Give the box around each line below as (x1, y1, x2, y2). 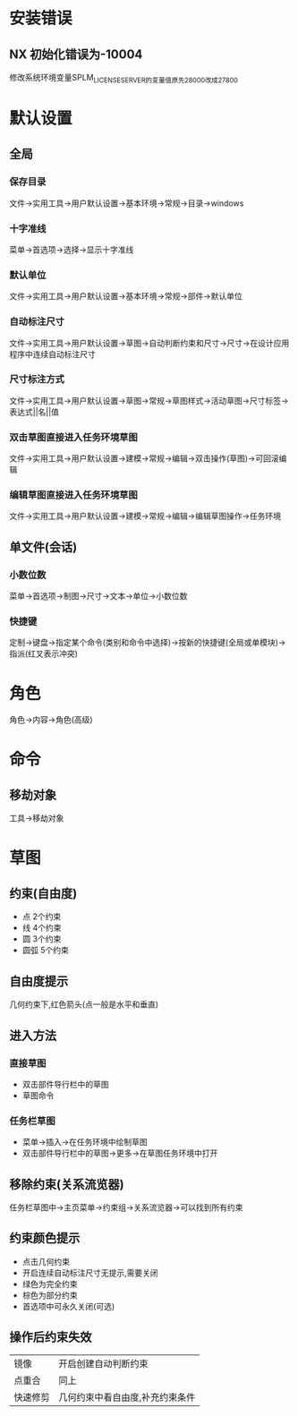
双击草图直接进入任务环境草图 (9, 431, 139, 443)
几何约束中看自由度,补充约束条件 (58, 1391, 196, 1403)
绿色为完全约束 (21, 1278, 78, 1289)
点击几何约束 (21, 1256, 70, 1267)
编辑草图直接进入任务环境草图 (9, 489, 139, 501)
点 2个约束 (21, 911, 62, 922)
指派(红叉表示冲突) (9, 648, 79, 659)
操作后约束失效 (9, 1330, 92, 1345)
